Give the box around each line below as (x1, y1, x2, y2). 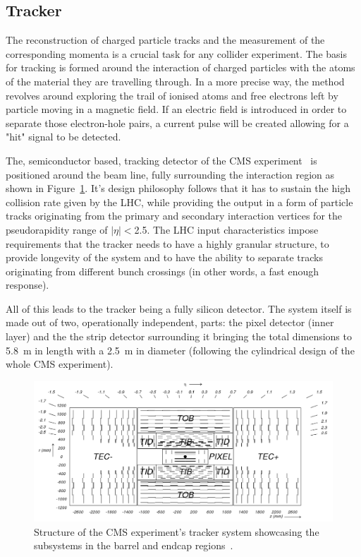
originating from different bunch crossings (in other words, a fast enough (6, 263, 319, 278)
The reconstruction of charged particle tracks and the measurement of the (6, 32, 325, 47)
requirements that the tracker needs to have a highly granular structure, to (6, 236, 329, 251)
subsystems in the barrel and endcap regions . (34, 538, 233, 553)
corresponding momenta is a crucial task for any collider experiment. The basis (6, 46, 347, 61)
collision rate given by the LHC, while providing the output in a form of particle (6, 194, 353, 209)
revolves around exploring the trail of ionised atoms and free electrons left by (6, 88, 338, 102)
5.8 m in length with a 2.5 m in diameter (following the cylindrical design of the (6, 342, 355, 357)
